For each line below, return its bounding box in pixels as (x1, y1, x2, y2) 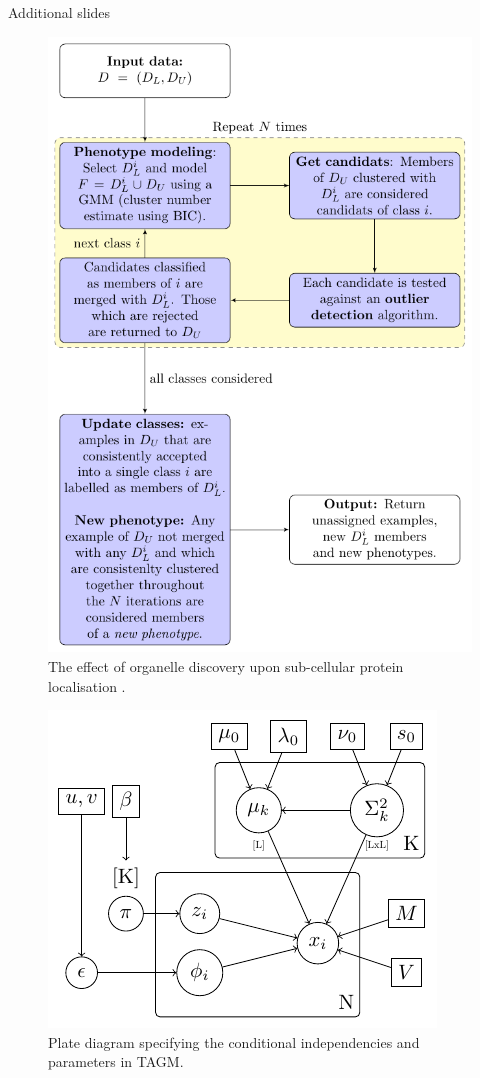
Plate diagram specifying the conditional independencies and (48, 1031, 420, 1052)
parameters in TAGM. (48, 1051, 184, 1072)
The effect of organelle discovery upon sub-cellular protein (48, 656, 404, 677)
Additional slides (8, 2, 111, 22)
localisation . (48, 675, 126, 696)
